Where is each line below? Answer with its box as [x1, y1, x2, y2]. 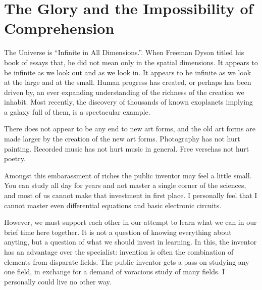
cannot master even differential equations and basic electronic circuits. [4, 200, 222, 210]
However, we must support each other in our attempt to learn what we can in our [4, 217, 257, 227]
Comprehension [4, 18, 115, 38]
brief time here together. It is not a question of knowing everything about [4, 226, 232, 237]
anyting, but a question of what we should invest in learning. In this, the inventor [4, 236, 257, 247]
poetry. [4, 153, 26, 164]
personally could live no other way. [4, 276, 112, 286]
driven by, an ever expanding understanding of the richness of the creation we [4, 86, 244, 97]
